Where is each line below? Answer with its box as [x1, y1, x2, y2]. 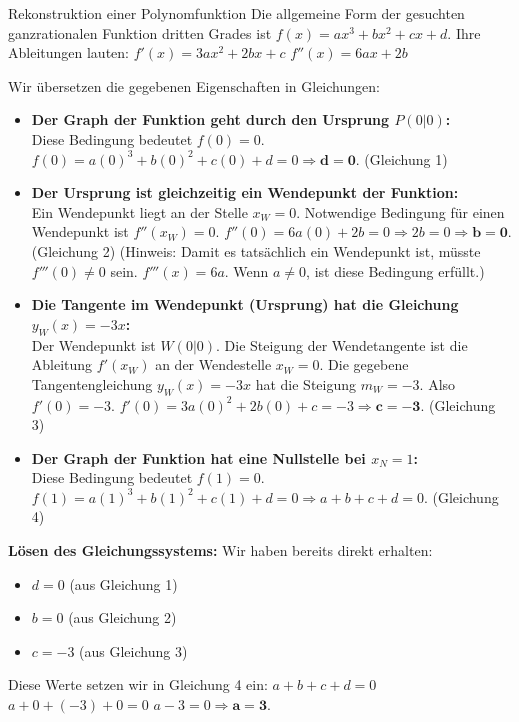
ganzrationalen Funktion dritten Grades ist [8, 22, 272, 43]
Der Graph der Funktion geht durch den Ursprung [31, 109, 390, 130]
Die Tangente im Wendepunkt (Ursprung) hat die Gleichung [31, 294, 459, 315]
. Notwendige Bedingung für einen [296, 201, 505, 222]
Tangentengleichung [31, 373, 153, 394]
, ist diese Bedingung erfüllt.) [306, 260, 485, 281]
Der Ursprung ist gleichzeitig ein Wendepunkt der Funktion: [31, 182, 459, 203]
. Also [419, 373, 456, 394]
